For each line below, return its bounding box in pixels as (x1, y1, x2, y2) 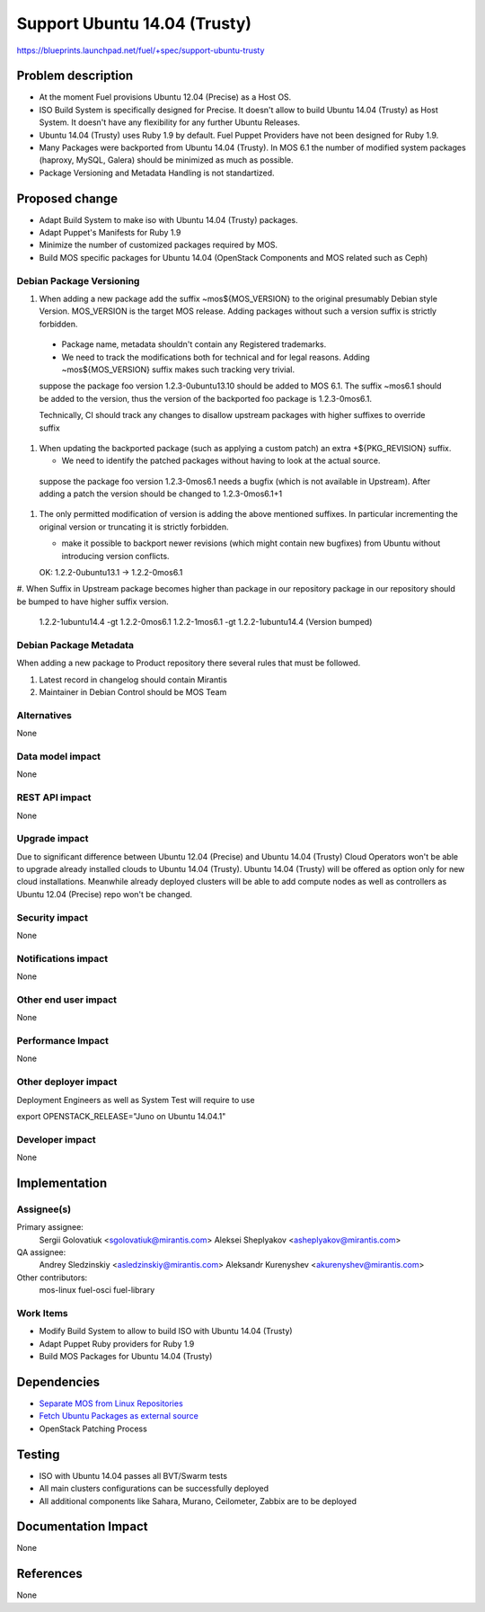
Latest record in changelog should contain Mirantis (39, 674, 228, 685)
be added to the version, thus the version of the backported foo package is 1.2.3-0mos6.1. (39, 393, 373, 404)
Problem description (16, 68, 134, 84)
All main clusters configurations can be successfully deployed (39, 1483, 269, 1494)
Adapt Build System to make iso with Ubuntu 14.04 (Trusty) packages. (39, 214, 298, 225)
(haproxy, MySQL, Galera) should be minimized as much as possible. (39, 155, 294, 165)
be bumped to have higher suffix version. (16, 596, 170, 607)
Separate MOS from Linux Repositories (39, 1398, 183, 1409)
